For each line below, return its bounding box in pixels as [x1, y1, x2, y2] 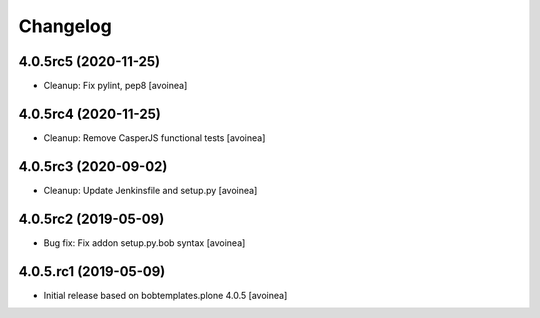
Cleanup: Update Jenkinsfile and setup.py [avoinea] [43, 184, 258, 196]
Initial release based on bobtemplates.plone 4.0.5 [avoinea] [43, 289, 288, 301]
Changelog [18, 15, 112, 37]
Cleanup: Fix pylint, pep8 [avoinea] [43, 80, 188, 92]
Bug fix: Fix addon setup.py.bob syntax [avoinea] [43, 236, 246, 249]
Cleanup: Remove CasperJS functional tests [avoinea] [43, 131, 266, 144]
